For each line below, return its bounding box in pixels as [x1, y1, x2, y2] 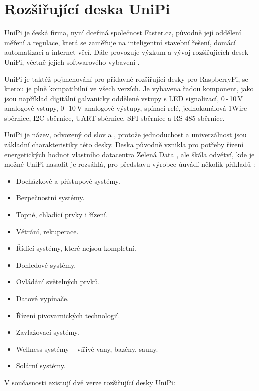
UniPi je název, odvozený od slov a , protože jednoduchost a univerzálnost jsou [4, 129, 247, 140]
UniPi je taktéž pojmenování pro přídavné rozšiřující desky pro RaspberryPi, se [4, 73, 248, 84]
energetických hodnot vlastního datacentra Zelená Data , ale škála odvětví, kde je [4, 149, 255, 159]
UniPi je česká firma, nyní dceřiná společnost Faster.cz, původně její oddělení [4, 27, 241, 38]
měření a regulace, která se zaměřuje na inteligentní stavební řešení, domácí [4, 37, 236, 47]
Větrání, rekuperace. [16, 226, 79, 236]
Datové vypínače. [16, 293, 69, 303]
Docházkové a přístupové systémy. [16, 175, 120, 186]
